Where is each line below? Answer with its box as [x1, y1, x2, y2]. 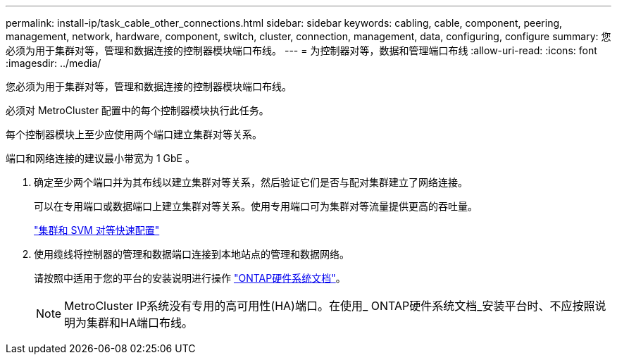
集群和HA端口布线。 [87, 316, 193, 330]
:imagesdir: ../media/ [6, 57, 101, 69]
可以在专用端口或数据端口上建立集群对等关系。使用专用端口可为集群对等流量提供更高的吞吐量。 [34, 200, 478, 212]
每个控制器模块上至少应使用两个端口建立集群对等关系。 [6, 128, 262, 140]
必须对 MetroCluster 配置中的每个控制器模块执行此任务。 [6, 104, 269, 116]
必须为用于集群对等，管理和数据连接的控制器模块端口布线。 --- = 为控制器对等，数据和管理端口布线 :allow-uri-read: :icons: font [6, 44, 597, 56]
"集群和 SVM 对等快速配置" [34, 224, 160, 236]
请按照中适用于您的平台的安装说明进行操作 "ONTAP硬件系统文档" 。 [34, 272, 346, 284]
